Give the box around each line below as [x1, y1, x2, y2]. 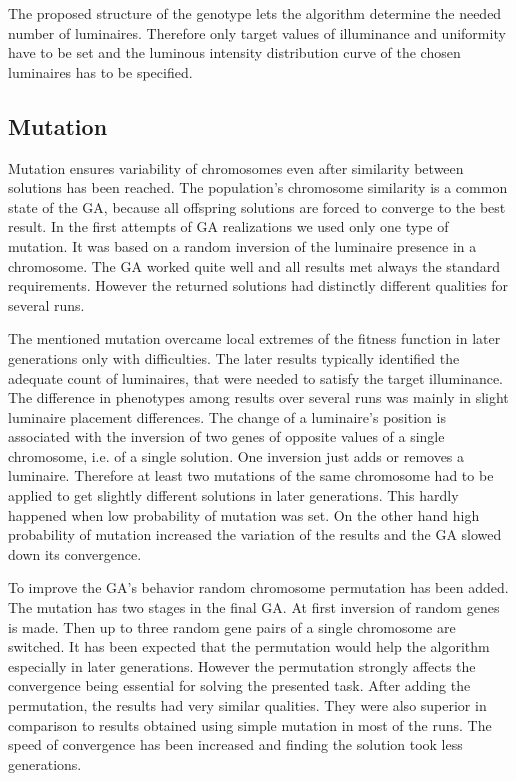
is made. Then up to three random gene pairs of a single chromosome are [8, 616, 456, 637]
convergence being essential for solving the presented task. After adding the [8, 675, 471, 696]
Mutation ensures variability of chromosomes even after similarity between [8, 157, 464, 178]
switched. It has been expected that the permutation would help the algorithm [8, 636, 490, 657]
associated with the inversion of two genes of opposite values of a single [8, 426, 445, 447]
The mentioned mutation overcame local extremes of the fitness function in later [8, 328, 501, 349]
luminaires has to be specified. [8, 61, 193, 82]
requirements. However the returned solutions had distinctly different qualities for [8, 275, 509, 296]
